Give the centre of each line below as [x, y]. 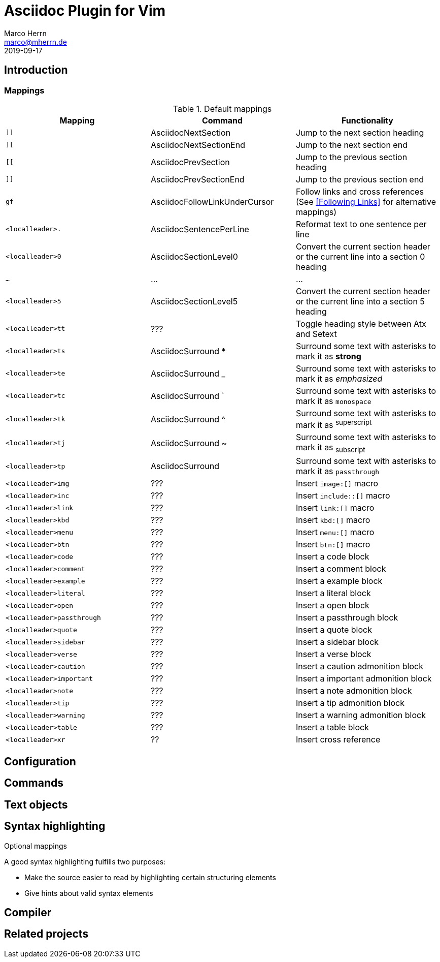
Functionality [367, 120]
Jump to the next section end [351, 145]
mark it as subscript [330, 448]
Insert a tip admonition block [350, 703]
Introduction [36, 70]
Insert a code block [332, 557]
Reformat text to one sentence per [361, 224]
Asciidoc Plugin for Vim [85, 11]
